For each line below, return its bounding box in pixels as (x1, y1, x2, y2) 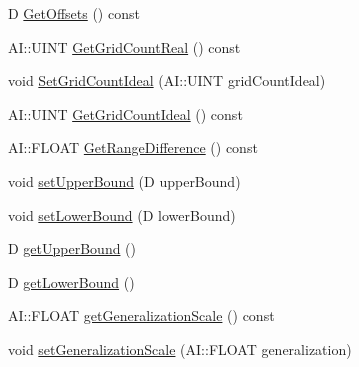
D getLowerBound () (8, 271, 135, 292)
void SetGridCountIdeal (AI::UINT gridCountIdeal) (8, 70, 326, 91)
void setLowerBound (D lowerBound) (8, 204, 236, 225)
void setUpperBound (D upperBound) (8, 170, 241, 191)
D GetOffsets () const (8, 3, 140, 23)
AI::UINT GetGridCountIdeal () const (8, 103, 243, 124)
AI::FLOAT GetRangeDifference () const (8, 137, 258, 158)
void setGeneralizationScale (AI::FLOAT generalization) (8, 338, 352, 359)
